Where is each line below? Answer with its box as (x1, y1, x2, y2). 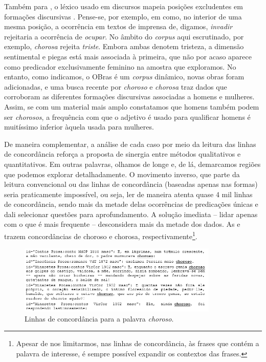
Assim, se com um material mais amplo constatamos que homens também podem (4, 101, 259, 112)
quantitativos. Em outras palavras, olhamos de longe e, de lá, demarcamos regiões (4, 158, 261, 169)
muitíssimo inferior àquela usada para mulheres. (4, 121, 154, 132)
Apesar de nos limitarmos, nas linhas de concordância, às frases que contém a (16, 338, 259, 349)
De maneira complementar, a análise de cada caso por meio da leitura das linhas (4, 138, 256, 149)
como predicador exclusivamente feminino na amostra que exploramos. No (4, 61, 236, 72)
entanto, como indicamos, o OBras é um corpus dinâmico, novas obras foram (4, 71, 245, 82)
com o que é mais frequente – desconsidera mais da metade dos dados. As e (4, 219, 240, 229)
